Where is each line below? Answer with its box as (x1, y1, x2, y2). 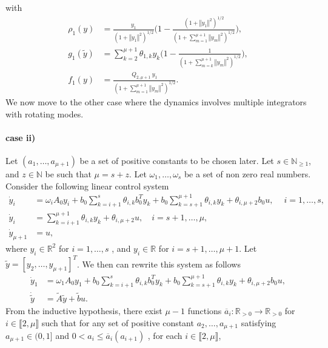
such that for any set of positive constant (41, 316, 194, 329)
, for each (147, 329, 182, 341)
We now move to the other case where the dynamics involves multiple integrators (5, 95, 307, 108)
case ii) (5, 131, 36, 143)
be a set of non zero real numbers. (184, 167, 311, 180)
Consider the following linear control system (5, 179, 169, 192)
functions (187, 304, 222, 317)
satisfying (241, 316, 276, 329)
